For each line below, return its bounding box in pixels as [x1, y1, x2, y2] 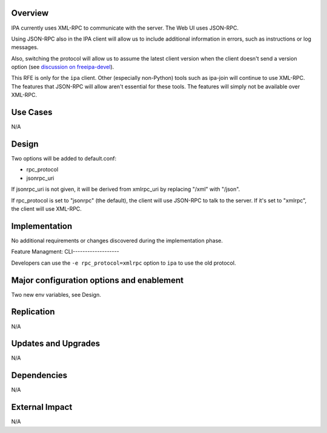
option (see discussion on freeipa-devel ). [11, 64, 114, 71]
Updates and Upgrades [11, 339, 101, 349]
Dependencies [11, 370, 68, 381]
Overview [11, 8, 49, 18]
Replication [11, 306, 55, 317]
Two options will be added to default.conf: [11, 155, 117, 162]
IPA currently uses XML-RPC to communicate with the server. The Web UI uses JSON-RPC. [11, 24, 239, 31]
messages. [11, 44, 39, 51]
